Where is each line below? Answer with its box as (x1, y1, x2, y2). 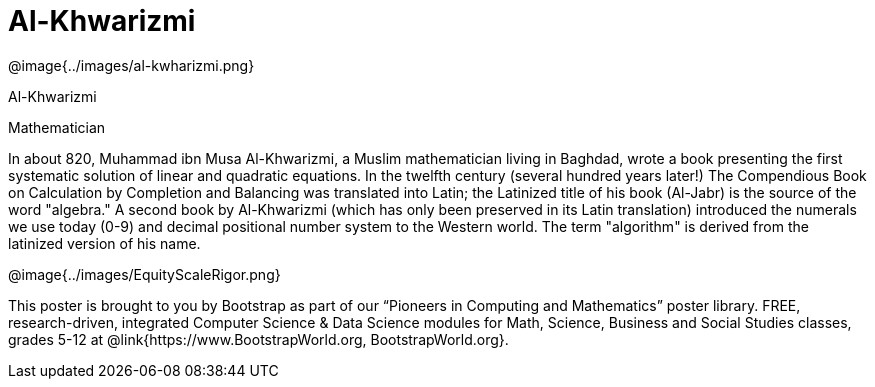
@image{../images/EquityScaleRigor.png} (8, 265, 281, 283)
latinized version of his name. (8, 234, 201, 252)
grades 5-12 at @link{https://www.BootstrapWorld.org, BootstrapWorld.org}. (8, 330, 509, 348)
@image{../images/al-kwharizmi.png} (8, 56, 255, 74)
